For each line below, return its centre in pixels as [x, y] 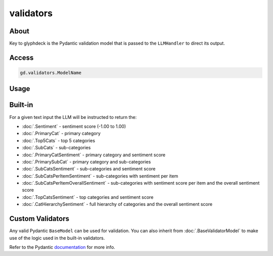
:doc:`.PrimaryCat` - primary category [61, 134]
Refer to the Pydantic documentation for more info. [62, 247]
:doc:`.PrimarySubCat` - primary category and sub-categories [86, 161]
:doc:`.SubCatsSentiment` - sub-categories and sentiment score [89, 169]
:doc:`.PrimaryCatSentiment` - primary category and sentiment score [94, 155]
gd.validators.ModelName [51, 73]
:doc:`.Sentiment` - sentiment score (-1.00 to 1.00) [74, 126]
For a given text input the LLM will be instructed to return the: [73, 117]
